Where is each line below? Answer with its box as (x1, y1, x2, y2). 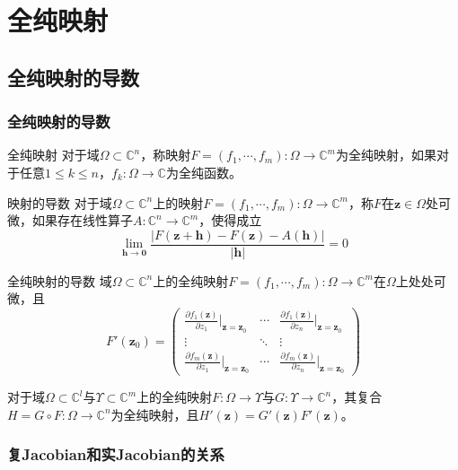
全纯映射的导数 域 (7, 271, 112, 290)
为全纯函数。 (165, 162, 242, 181)
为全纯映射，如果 (335, 145, 436, 164)
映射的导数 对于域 (7, 193, 112, 212)
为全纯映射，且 (110, 405, 199, 423)
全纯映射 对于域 (7, 145, 100, 164)
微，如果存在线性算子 (7, 211, 133, 230)
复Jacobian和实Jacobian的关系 (7, 443, 225, 466)
